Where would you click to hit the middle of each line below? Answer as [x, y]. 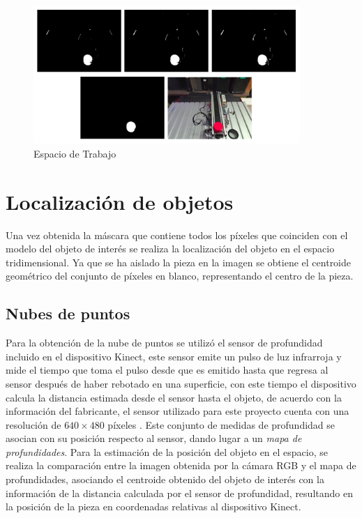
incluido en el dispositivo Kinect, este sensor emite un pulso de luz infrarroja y [174, 356]
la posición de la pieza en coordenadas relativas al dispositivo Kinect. [153, 506]
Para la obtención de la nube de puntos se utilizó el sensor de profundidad [164, 343]
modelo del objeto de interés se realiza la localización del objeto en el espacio [170, 249]
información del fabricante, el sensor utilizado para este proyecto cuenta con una [178, 411]
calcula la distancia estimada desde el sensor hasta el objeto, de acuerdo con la [174, 397]
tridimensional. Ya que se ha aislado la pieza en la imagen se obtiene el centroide [179, 262]
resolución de [33, 424]
